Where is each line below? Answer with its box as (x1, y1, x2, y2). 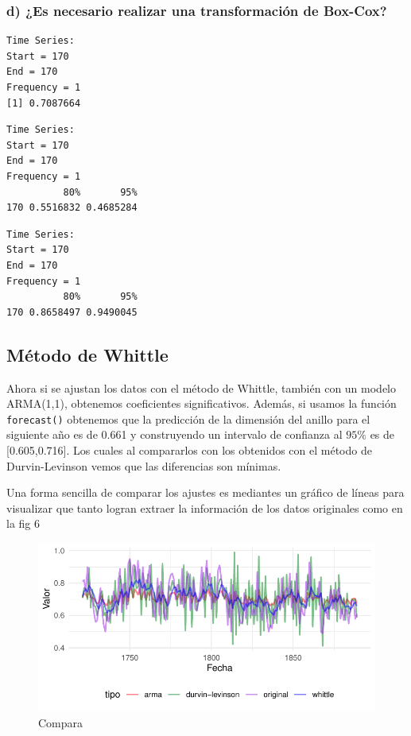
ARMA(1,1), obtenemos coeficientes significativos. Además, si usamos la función (6, 395, 397, 412)
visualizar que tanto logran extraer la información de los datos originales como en (6, 499, 403, 516)
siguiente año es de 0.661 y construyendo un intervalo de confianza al (6, 426, 343, 443)
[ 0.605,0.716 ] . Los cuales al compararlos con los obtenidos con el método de (6, 441, 372, 458)
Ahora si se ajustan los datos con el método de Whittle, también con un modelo (6, 379, 397, 396)
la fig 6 (6, 515, 40, 532)
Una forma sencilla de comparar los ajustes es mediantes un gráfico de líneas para (6, 484, 405, 501)
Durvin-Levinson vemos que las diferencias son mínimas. (6, 457, 281, 474)
